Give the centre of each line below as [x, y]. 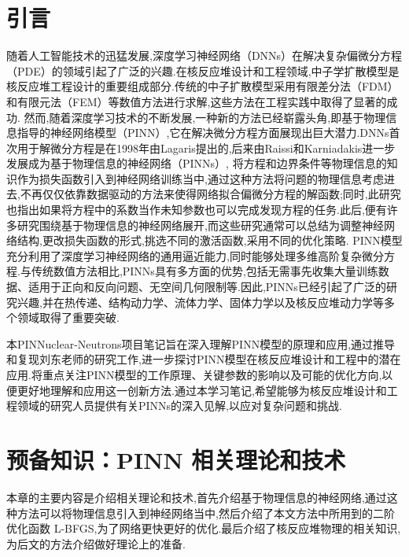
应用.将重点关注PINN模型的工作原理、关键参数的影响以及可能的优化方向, [194, 374]
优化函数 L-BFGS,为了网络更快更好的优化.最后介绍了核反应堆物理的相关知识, [204, 528]
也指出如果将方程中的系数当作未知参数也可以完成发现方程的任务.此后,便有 [197, 210]
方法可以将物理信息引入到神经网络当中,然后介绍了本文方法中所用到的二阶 [206, 513]
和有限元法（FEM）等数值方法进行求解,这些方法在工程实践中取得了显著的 [197, 101]
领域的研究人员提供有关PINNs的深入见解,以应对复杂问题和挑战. [179, 406]
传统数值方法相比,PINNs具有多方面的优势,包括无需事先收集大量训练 [204, 271]
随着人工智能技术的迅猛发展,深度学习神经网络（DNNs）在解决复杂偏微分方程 [204, 55]
